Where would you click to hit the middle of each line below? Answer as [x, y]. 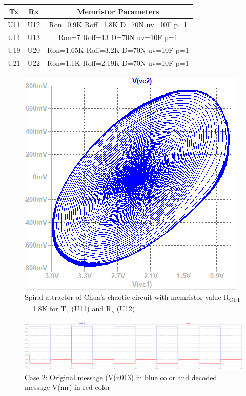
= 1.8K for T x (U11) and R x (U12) [80, 309]
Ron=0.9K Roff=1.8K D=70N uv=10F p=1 [118, 24]
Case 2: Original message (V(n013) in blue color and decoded [121, 377]
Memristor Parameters [118, 11]
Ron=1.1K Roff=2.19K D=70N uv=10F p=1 [118, 62]
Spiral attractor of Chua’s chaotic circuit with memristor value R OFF [133, 297]
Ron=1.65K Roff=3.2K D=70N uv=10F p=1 [118, 50]
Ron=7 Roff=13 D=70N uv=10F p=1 [118, 37]
